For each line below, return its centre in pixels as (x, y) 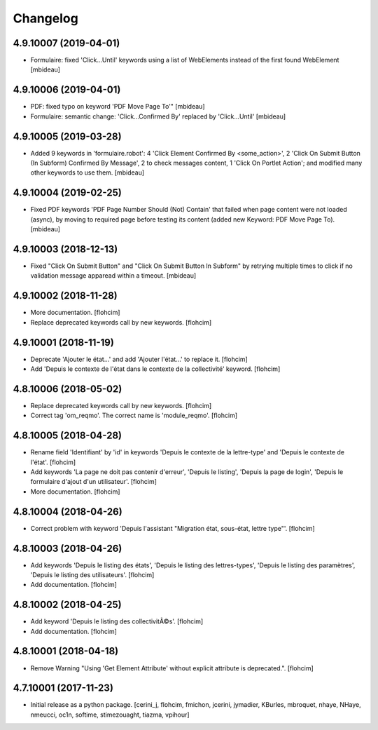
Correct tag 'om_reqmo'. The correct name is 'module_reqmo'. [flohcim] (134, 415)
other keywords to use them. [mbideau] (87, 173)
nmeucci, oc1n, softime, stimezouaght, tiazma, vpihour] (110, 715)
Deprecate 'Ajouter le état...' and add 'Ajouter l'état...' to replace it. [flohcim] (139, 359)
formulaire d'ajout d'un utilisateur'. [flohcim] (94, 482)
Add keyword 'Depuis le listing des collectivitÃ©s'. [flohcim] (117, 621)
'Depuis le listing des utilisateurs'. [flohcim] (92, 574)
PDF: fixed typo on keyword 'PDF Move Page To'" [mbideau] (118, 107)
